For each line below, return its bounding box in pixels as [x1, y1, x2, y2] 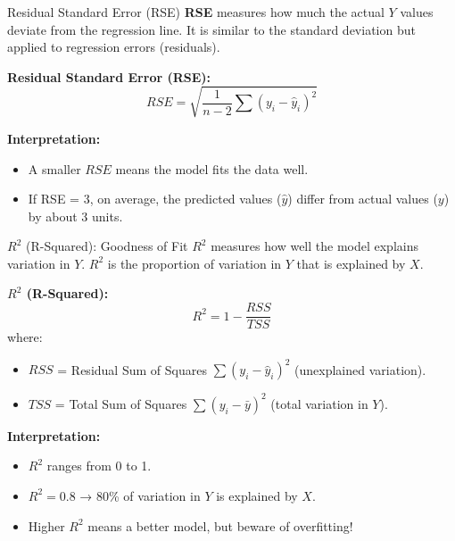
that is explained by [296, 254, 406, 272]
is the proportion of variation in [107, 254, 282, 272]
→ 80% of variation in [79, 486, 201, 504]
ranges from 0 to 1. [46, 456, 152, 475]
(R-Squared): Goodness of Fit [25, 237, 188, 255]
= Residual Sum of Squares [57, 360, 207, 379]
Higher [28, 516, 65, 535]
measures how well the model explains [211, 237, 418, 255]
